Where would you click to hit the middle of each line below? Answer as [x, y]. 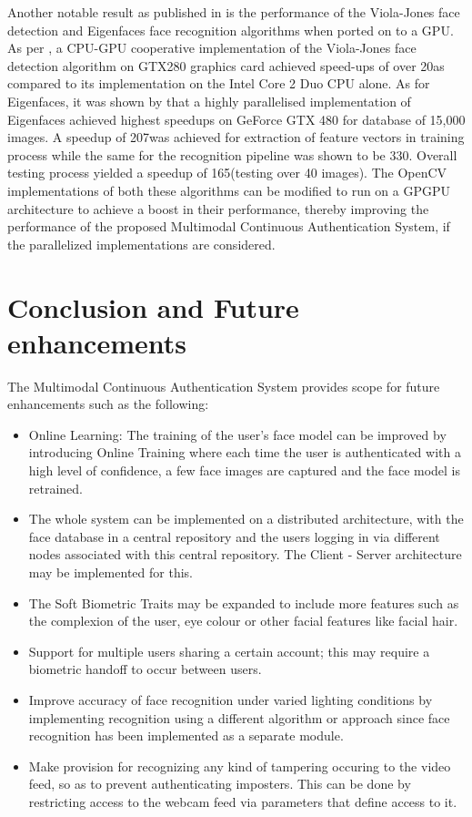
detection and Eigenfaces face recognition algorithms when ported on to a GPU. [231, 30]
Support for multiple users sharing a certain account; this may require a [229, 651]
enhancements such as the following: [108, 404]
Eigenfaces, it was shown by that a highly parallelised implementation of [209, 101]
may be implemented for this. [110, 572]
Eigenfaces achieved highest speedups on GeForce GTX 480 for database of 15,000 [236, 119]
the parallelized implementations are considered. [141, 244]
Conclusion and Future [153, 306]
